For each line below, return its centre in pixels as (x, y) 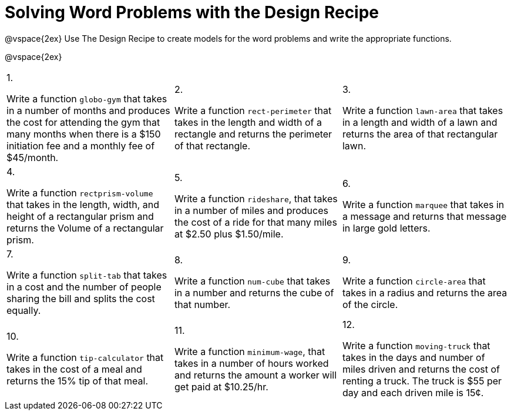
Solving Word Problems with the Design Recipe (192, 12)
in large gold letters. (386, 228)
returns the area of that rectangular (420, 134)
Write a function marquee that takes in (423, 204)
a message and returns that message (424, 216)
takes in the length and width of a (248, 122)
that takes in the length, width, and (83, 204)
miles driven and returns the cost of (421, 369)
